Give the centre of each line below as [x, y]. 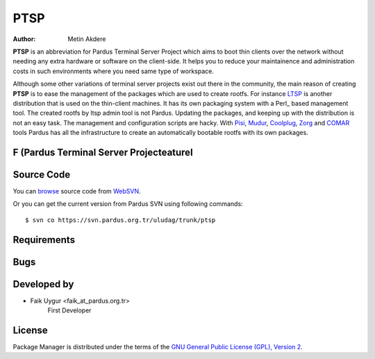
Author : [24, 39]
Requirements [44, 240]
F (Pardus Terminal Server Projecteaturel [103, 152]
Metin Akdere [87, 39]
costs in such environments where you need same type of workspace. [114, 71]
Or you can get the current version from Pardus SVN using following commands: [128, 204]
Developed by [43, 284]
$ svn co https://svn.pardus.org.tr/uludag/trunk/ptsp [120, 220]
